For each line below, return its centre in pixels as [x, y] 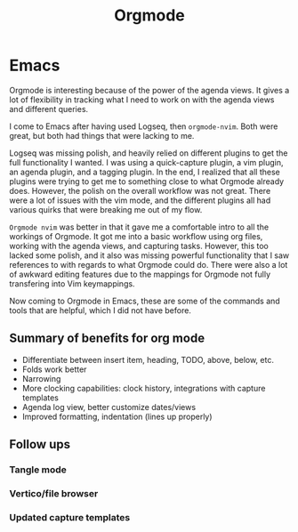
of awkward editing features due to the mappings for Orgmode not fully [140, 274]
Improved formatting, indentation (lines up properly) [117, 416]
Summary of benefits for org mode [107, 339]
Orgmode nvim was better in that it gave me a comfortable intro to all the [139, 227]
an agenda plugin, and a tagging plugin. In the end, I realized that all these [145, 172]
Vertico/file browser [54, 493]
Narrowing [41, 378]
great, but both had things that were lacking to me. [102, 135]
